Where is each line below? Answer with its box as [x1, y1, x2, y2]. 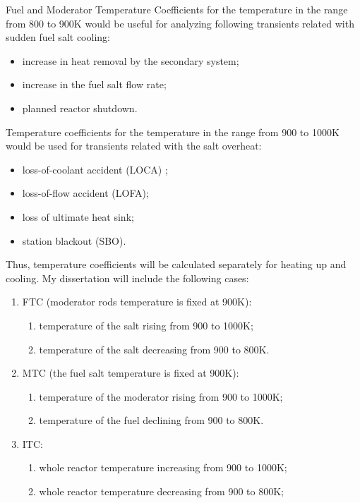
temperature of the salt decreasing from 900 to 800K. [39, 341, 270, 356]
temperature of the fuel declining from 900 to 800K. [39, 413, 264, 428]
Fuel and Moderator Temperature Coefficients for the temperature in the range [6, 2, 348, 16]
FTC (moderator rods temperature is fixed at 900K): [22, 294, 252, 309]
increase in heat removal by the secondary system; [22, 53, 239, 68]
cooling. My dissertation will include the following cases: [6, 270, 249, 285]
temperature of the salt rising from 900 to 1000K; [39, 317, 253, 332]
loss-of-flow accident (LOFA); [22, 186, 149, 200]
